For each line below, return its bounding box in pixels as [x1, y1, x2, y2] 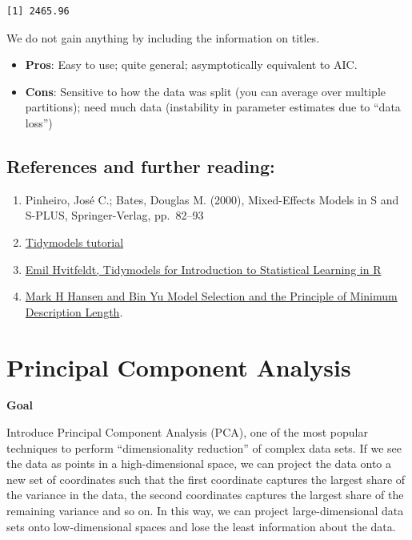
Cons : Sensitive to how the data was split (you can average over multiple [25, 83, 386, 99]
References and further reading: [6, 153, 275, 178]
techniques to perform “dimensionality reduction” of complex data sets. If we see [6, 439, 402, 456]
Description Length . [25, 303, 123, 320]
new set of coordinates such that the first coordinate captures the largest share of [6, 470, 406, 487]
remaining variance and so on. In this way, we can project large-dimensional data [6, 502, 404, 519]
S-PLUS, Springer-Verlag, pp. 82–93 [25, 207, 204, 224]
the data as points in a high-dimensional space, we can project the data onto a [6, 455, 391, 472]
